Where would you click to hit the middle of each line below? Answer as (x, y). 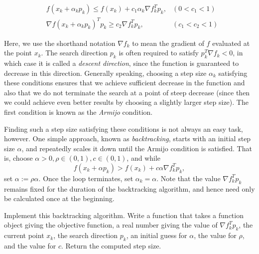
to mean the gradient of (168, 43)
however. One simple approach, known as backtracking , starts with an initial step (128, 138)
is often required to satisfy (159, 53)
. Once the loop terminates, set (86, 178)
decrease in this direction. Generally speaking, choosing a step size (105, 73)
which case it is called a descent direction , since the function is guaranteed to (122, 63)
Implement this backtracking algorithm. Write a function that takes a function (124, 215)
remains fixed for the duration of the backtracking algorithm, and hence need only (129, 188)
